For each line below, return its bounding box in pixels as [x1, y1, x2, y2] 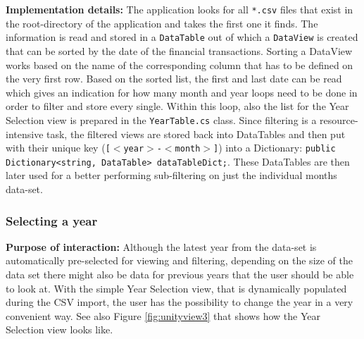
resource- [320, 112, 358, 127]
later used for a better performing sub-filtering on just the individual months [6, 168, 337, 183]
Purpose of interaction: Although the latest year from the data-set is [6, 239, 317, 254]
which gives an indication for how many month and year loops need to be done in [6, 85, 358, 99]
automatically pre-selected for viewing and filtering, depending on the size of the [6, 253, 353, 268]
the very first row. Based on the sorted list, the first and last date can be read [6, 71, 342, 86]
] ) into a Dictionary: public [213, 140, 336, 155]
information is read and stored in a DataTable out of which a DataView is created [6, 30, 358, 44]
